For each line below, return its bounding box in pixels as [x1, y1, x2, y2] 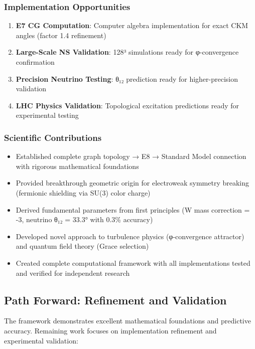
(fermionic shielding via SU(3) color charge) [16, 187, 151, 198]
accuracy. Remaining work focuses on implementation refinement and [4, 325, 217, 335]
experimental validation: [4, 335, 78, 345]
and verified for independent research [16, 267, 130, 278]
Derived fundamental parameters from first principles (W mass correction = [16, 204, 250, 215]
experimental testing [16, 110, 79, 120]
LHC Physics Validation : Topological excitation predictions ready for [16, 100, 239, 110]
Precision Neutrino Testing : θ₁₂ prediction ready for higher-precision [16, 73, 238, 84]
